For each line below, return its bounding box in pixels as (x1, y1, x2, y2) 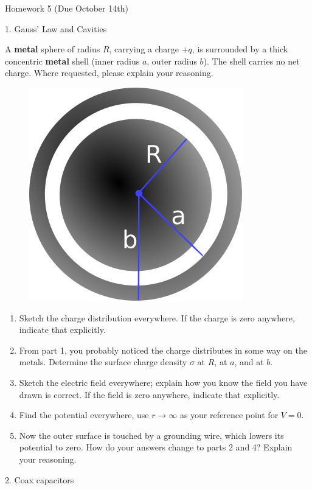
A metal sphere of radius (5, 43, 100, 55)
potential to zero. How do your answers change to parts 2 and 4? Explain (19, 441, 293, 453)
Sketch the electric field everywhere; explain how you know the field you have (19, 376, 308, 388)
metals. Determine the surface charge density (19, 355, 187, 368)
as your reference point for (179, 408, 279, 421)
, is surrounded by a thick (192, 43, 288, 55)
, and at (234, 355, 264, 368)
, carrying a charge (109, 43, 179, 55)
